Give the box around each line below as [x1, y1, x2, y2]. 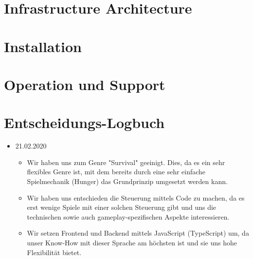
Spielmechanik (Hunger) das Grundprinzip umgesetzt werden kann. [27, 176, 228, 186]
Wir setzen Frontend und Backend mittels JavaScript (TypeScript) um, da [27, 228, 249, 238]
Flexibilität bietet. [27, 247, 82, 257]
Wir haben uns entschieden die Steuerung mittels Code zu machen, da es [27, 192, 245, 203]
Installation [4, 36, 82, 56]
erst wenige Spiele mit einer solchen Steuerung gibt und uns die [27, 202, 217, 212]
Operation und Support [4, 74, 165, 94]
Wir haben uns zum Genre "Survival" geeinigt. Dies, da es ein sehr [27, 157, 225, 167]
